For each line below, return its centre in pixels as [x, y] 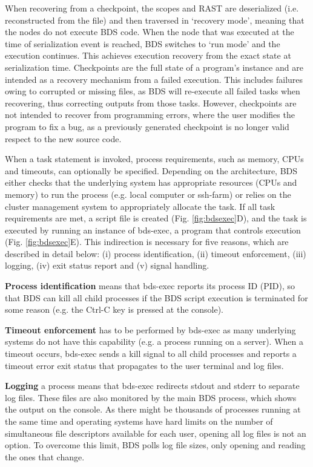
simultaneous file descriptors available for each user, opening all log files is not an [156, 433]
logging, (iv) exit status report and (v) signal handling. [107, 265]
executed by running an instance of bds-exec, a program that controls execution [153, 230]
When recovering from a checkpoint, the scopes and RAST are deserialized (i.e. [152, 8]
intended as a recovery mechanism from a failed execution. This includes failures [154, 79]
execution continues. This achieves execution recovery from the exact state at [148, 55]
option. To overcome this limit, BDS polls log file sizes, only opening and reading [155, 445]
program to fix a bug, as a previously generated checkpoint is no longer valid [147, 126]
